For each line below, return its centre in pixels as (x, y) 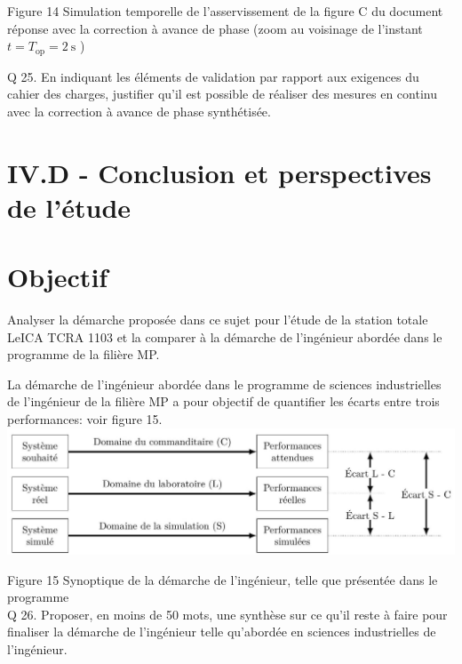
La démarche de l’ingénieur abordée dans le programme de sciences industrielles (224, 384)
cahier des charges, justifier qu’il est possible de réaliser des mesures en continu (222, 94)
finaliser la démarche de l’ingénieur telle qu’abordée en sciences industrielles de (222, 632)
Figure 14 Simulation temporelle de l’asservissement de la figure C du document (225, 11)
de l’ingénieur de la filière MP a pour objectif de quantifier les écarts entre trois (223, 401)
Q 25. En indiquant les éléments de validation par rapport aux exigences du (213, 76)
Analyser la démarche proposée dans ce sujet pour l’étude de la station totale (218, 320)
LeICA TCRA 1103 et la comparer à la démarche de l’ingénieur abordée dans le (225, 336)
